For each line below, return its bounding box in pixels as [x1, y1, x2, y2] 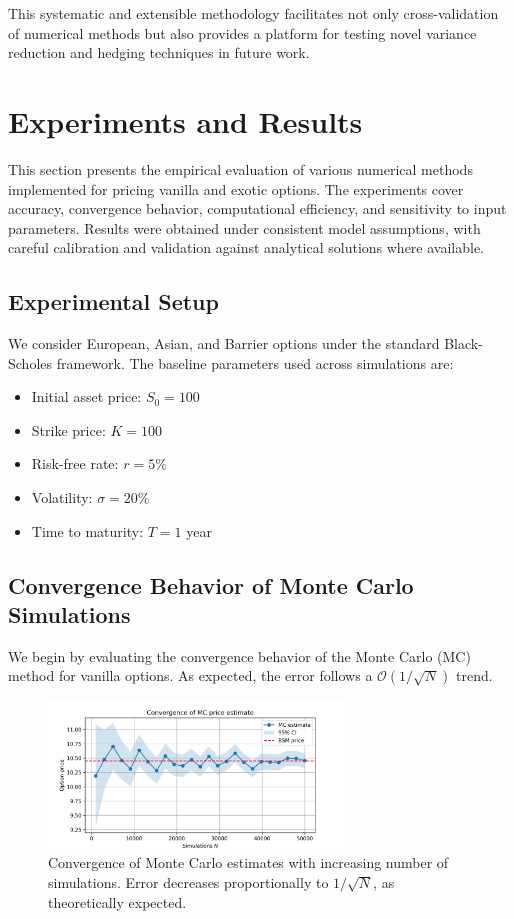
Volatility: [31, 487, 93, 508]
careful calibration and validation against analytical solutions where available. [8, 237, 485, 258]
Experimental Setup [8, 286, 219, 317]
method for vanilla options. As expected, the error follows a [8, 665, 373, 686]
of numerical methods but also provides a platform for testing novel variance [8, 22, 477, 43]
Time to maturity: [31, 520, 144, 541]
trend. [456, 665, 493, 686]
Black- [444, 333, 483, 354]
